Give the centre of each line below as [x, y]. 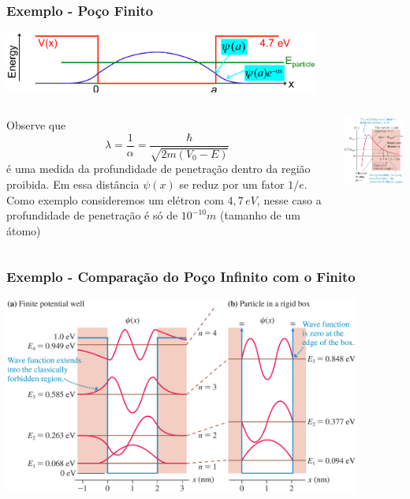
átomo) [24, 230]
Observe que [36, 125]
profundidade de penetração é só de [92, 215]
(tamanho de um [260, 215]
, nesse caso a [289, 199]
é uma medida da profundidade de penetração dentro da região [158, 169]
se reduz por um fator [232, 184]
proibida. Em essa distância [73, 184]
